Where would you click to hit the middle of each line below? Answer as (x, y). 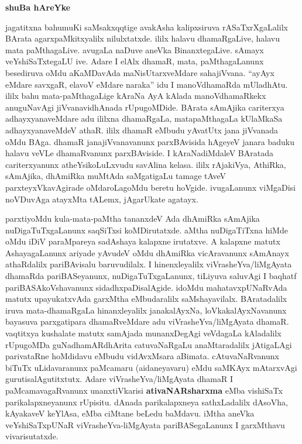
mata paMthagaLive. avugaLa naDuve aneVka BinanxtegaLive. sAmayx (135, 49)
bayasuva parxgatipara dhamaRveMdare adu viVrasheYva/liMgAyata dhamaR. (147, 321)
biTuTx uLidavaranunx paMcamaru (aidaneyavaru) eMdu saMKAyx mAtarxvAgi (151, 367)
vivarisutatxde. (32, 436)
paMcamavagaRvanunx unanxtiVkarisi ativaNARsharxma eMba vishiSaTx (144, 390)
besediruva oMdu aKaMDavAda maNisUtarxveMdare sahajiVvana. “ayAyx (140, 72)
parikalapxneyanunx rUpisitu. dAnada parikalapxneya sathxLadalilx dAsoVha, (147, 402)
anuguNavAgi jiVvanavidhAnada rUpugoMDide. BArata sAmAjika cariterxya (145, 107)
